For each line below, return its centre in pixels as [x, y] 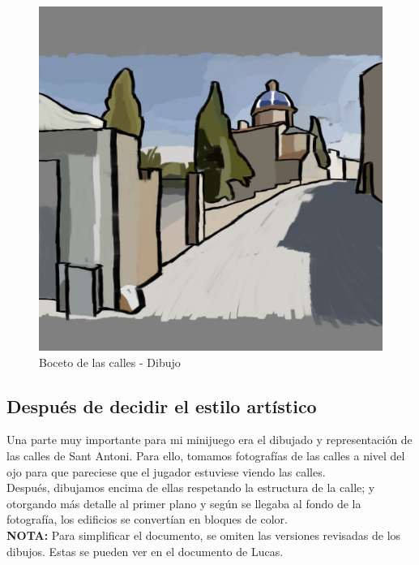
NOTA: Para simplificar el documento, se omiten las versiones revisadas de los [204, 535]
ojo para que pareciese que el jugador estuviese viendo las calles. [166, 471]
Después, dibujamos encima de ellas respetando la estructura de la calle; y [191, 487]
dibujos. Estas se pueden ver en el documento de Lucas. [145, 551]
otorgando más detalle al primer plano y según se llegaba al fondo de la [184, 503]
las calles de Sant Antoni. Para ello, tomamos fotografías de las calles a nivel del [206, 455]
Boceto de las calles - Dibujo [110, 362]
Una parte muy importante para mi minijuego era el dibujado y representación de [209, 440]
